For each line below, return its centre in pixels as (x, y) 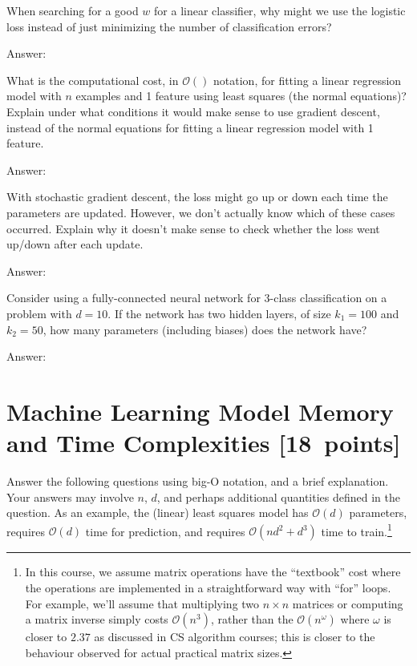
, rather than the (252, 619)
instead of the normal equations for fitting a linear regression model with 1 (190, 127)
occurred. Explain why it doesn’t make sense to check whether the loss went (193, 228)
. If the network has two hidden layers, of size (219, 313)
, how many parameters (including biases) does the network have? (205, 329)
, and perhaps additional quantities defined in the (279, 496)
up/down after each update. (75, 244)
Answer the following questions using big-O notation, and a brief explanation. (198, 481)
